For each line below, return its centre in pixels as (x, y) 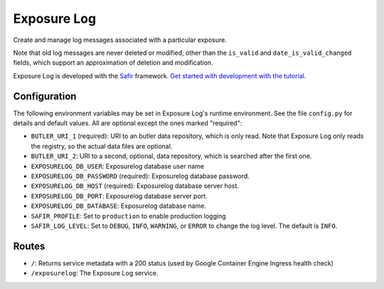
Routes (29, 246)
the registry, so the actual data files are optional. (102, 146)
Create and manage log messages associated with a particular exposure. (120, 40)
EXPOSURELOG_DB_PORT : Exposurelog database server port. (119, 196)
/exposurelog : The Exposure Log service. (95, 273)
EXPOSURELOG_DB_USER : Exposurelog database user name (117, 166)
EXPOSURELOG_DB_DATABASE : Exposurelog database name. (118, 206)
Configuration (45, 96)
